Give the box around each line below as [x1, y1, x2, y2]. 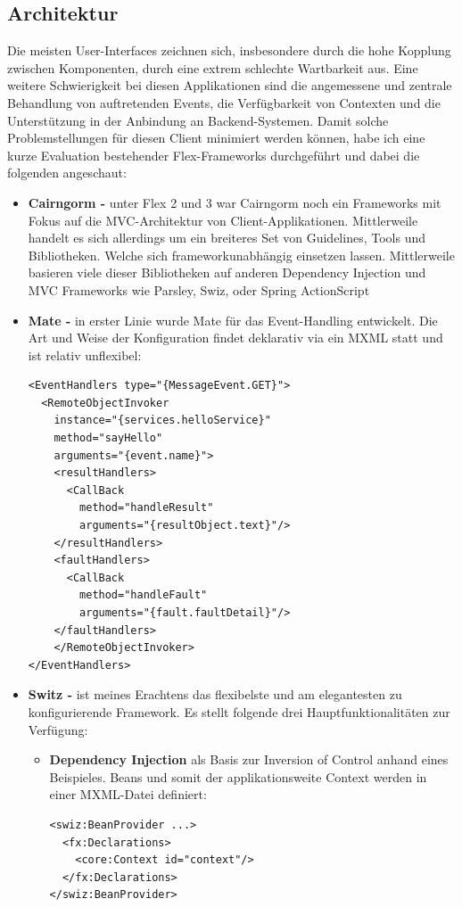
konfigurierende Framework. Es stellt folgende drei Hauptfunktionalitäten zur [28, 702, 450, 721]
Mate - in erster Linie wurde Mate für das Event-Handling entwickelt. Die [28, 310, 438, 329]
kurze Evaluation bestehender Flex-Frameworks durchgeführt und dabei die [7, 145, 420, 164]
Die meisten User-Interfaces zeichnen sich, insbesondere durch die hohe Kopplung [7, 41, 451, 60]
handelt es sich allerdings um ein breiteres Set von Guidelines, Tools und [28, 228, 425, 247]
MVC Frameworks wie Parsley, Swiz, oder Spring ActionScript [28, 280, 370, 299]
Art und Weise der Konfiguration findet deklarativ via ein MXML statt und [28, 328, 443, 347]
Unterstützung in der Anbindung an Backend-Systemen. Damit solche [7, 111, 389, 129]
